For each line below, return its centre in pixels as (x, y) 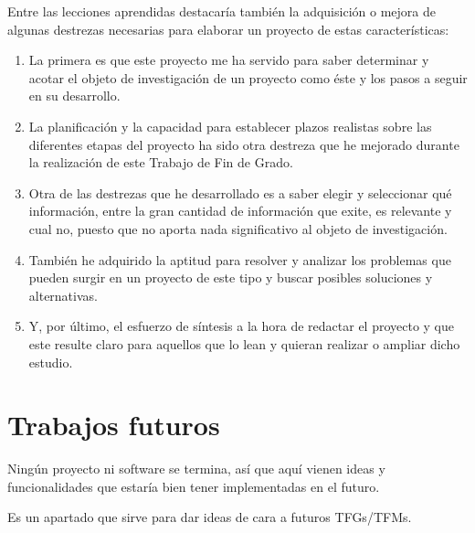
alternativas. (63, 295)
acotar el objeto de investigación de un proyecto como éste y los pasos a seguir (248, 77)
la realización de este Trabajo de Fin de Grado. (161, 162)
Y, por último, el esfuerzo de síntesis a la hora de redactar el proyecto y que (242, 326)
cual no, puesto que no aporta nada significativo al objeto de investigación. (238, 228)
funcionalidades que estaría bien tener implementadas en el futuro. (194, 486)
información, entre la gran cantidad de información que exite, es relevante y (240, 211)
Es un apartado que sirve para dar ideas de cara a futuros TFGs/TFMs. (210, 517)
